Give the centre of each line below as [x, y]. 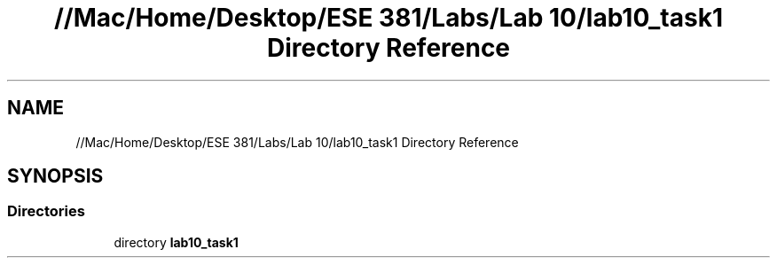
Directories [46, 211]
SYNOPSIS [55, 176]
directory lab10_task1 [176, 242]
